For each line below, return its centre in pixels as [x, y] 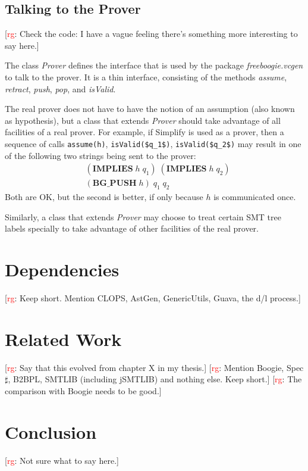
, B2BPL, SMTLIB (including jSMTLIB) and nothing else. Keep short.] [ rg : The [155, 379]
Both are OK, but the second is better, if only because [104, 197]
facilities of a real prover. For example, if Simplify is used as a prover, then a [144, 132]
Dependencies [62, 269]
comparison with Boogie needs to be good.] [83, 390]
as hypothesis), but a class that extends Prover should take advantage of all [143, 120]
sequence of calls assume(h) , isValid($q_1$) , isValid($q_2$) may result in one [153, 143]
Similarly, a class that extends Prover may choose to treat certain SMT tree [143, 216]
